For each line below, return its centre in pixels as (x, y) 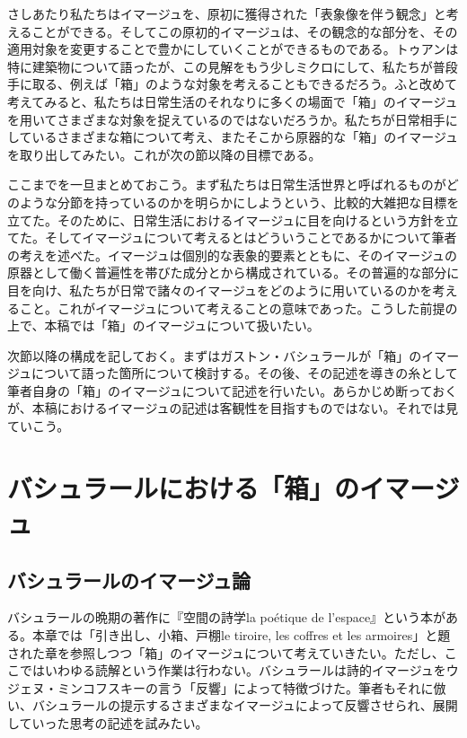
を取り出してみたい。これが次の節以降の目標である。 (164, 154)
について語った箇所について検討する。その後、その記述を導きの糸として (245, 373)
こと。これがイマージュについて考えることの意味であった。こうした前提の (238, 307)
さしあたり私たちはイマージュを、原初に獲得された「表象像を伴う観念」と (227, 13)
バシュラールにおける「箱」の (184, 487)
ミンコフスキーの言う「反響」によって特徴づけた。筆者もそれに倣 (251, 687)
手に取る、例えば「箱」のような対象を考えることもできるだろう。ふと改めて (233, 84)
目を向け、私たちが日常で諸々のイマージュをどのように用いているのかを (220, 290)
